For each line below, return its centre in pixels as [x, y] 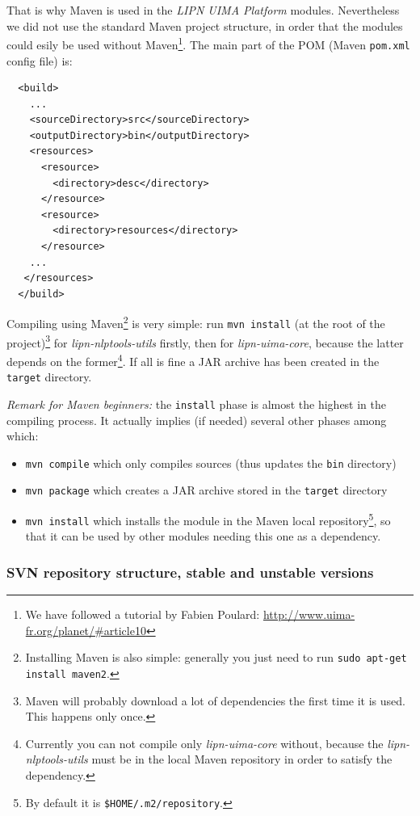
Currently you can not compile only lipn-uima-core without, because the [204, 743]
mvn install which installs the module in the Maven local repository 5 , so [208, 519]
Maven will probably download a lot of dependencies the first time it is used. [215, 700]
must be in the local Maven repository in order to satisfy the [242, 759]
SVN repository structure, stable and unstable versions [190, 572]
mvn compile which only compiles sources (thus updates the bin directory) [211, 463]
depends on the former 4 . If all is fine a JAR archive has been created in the [193, 360]
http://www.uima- [309, 614]
